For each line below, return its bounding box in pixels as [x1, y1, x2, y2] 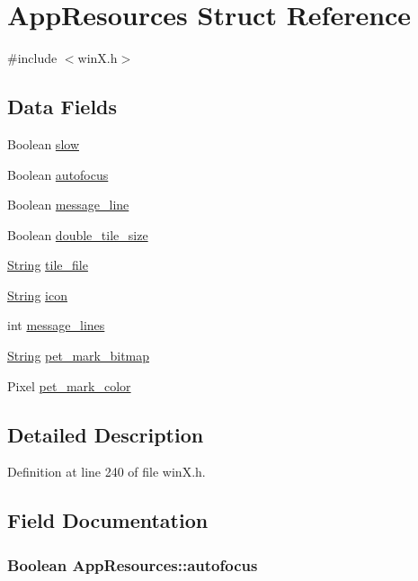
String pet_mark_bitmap [7, 346, 150, 365]
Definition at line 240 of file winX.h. [7, 462, 206, 481]
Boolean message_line [7, 195, 129, 214]
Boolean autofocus [7, 165, 109, 183]
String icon [7, 285, 67, 304]
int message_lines [7, 316, 105, 335]
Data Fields [7, 93, 118, 121]
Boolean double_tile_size [7, 225, 148, 244]
